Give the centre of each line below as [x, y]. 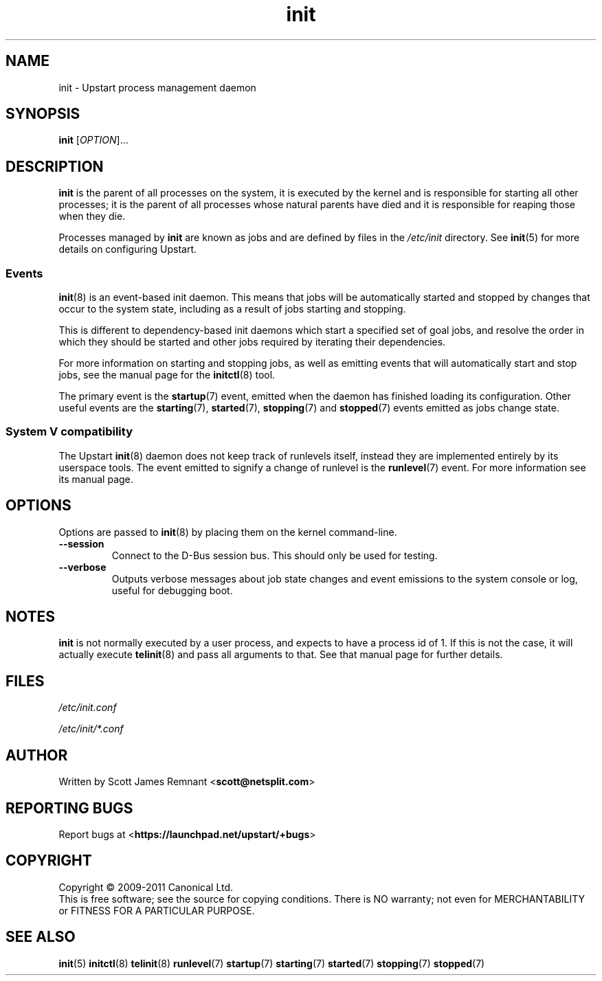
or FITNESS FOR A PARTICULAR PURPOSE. [157, 910]
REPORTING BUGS [69, 808]
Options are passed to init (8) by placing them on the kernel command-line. [228, 532]
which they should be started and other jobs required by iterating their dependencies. [252, 342]
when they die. [92, 216]
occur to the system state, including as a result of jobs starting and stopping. [232, 309]
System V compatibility [69, 432]
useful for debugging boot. [172, 590]
